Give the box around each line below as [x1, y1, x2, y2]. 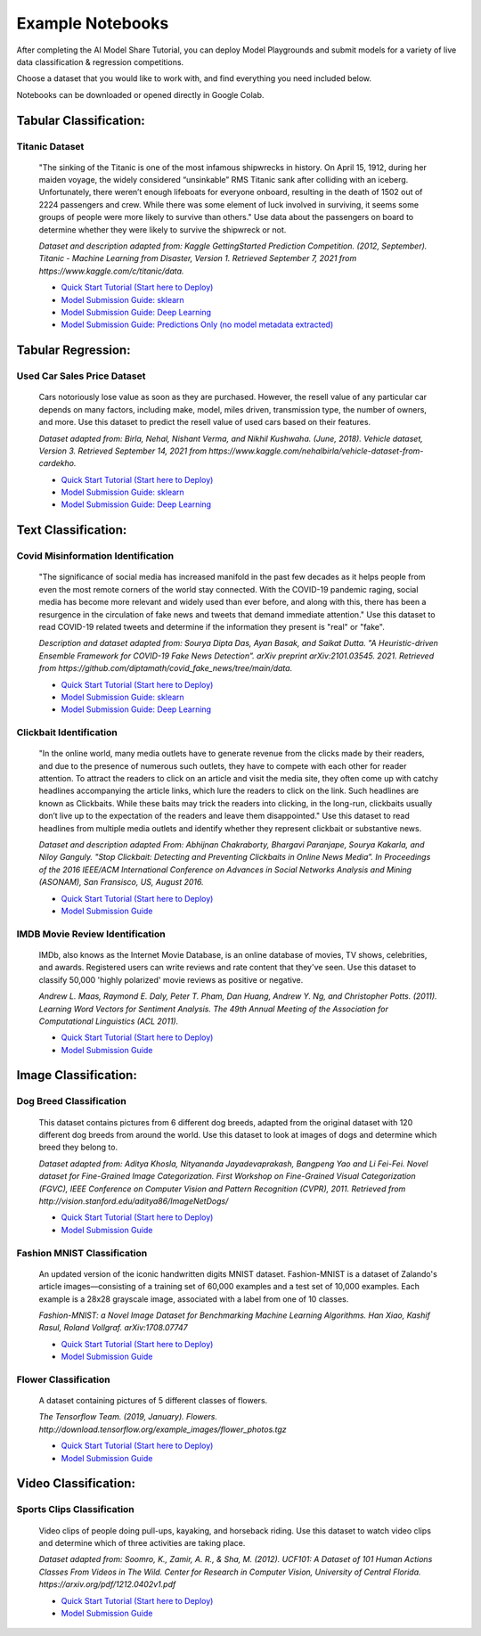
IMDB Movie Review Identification [16, 928, 166, 940]
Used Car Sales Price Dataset [16, 370, 146, 382]
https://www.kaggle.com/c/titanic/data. [38, 266, 184, 276]
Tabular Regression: [16, 343, 131, 358]
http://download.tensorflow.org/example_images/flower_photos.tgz [38, 1424, 287, 1435]
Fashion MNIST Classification [16, 1247, 148, 1259]
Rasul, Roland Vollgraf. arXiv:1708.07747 [38, 1322, 188, 1333]
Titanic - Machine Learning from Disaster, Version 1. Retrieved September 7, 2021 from [38, 253, 357, 264]
